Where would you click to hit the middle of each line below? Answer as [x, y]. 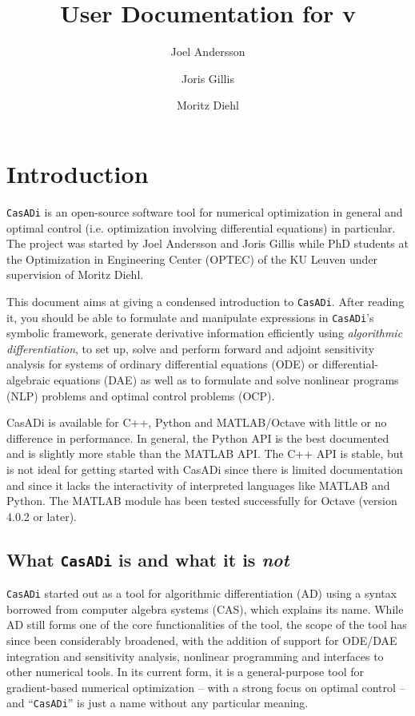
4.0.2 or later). [42, 516]
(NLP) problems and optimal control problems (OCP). [141, 395]
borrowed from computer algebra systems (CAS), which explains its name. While [205, 609]
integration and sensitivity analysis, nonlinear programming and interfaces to [195, 656]
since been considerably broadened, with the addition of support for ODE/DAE [202, 640]
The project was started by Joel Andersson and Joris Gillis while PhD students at [207, 243]
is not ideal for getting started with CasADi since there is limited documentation [205, 469]
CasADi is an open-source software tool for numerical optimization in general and [205, 211]
